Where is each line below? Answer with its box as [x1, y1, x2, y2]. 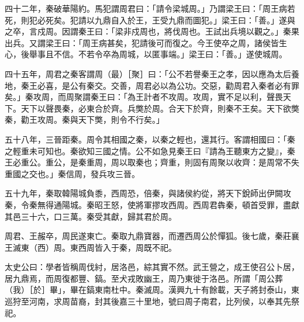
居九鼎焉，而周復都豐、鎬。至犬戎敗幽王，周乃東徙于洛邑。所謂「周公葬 [5, 272, 283, 284]
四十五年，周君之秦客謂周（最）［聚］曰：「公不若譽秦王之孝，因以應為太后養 [5, 67, 299, 79]
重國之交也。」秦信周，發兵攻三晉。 [5, 167, 140, 179]
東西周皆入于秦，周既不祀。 [70, 241, 177, 253]
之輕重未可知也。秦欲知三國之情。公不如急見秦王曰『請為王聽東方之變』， [5, 144, 287, 157]
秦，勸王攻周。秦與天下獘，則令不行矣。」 [5, 113, 164, 126]
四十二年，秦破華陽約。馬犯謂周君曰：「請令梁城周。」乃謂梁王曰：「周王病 [5, 2, 287, 14]
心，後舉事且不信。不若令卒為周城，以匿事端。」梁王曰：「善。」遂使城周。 [5, 48, 287, 60]
